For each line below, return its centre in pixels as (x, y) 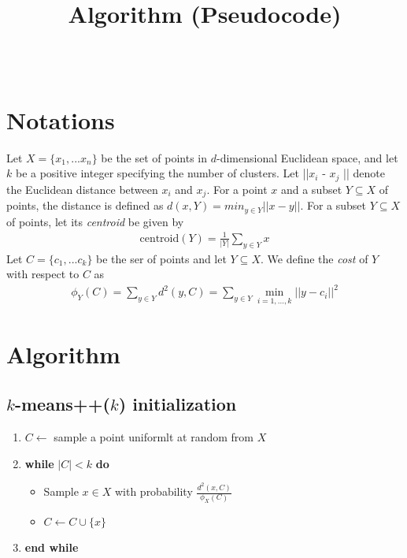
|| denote (364, 173)
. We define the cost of (314, 258)
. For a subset (333, 205)
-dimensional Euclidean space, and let (307, 157)
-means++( (62, 404)
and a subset (311, 189)
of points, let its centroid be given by (95, 221)
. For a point (237, 189)
